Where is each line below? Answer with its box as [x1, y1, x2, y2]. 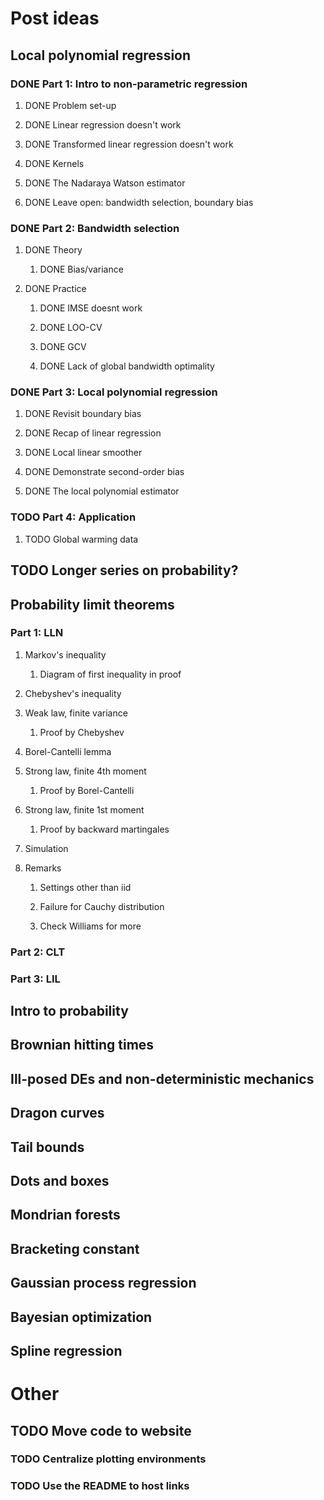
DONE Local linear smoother [24, 447, 143, 459]
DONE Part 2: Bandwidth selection [10, 221, 180, 235]
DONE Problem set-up [24, 99, 117, 111]
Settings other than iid [39, 881, 132, 893]
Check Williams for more [39, 920, 142, 932]
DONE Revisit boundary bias [24, 408, 142, 420]
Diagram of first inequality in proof [39, 668, 182, 680]
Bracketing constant [10, 1240, 140, 1257]
